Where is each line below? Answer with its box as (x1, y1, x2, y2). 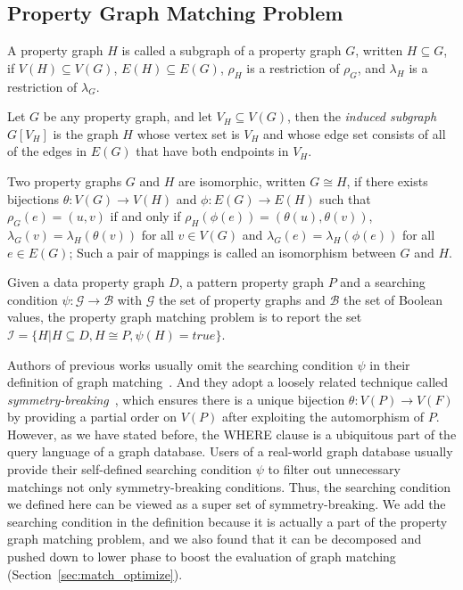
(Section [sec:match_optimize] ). (7, 564, 183, 583)
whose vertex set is (136, 124, 240, 143)
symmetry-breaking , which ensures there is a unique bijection (7, 389, 345, 408)
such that (319, 189, 371, 208)
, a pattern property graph (178, 273, 325, 291)
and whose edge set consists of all (263, 124, 446, 143)
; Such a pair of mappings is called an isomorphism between (69, 242, 396, 261)
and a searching (340, 273, 426, 291)
